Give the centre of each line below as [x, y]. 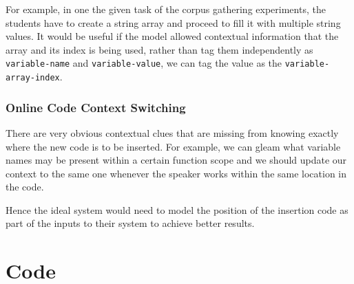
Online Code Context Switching [96, 107]
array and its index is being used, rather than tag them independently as [159, 49]
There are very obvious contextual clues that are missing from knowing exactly [172, 132]
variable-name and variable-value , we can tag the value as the [144, 63]
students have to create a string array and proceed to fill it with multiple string [173, 22]
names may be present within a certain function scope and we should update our [176, 160]
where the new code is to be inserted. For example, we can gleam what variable [173, 146]
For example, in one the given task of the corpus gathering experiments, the [166, 9]
